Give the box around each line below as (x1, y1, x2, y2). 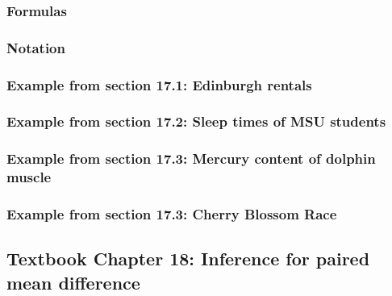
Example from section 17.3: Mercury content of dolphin (6, 148, 376, 169)
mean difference (6, 269, 140, 294)
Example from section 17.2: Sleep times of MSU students (6, 111, 386, 131)
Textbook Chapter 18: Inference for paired (6, 246, 370, 271)
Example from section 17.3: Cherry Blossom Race (6, 204, 337, 224)
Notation (6, 37, 65, 57)
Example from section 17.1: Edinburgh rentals (6, 74, 312, 94)
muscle (6, 167, 52, 187)
